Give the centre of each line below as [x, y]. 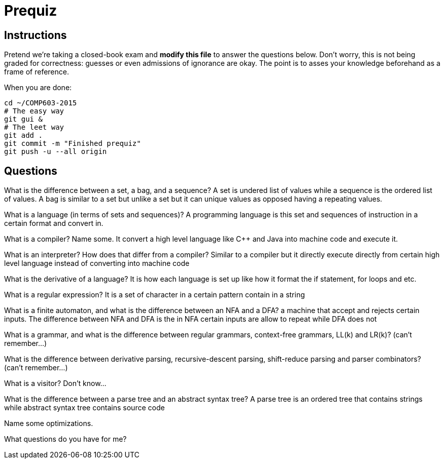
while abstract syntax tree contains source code [84, 408]
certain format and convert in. [54, 223]
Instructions [36, 35]
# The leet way [34, 127]
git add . [23, 136]
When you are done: [38, 88]
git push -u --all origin [56, 152]
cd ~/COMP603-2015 [41, 103]
